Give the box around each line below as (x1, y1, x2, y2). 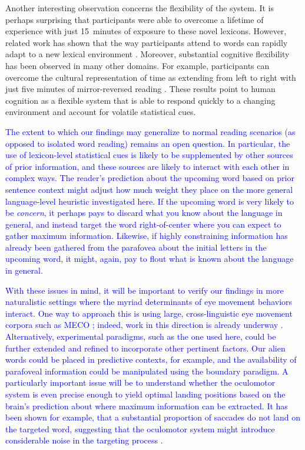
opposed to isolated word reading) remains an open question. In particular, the (5, 137, 290, 149)
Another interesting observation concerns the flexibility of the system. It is (5, 2, 274, 14)
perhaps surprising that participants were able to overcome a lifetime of (5, 13, 264, 25)
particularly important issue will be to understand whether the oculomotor (5, 376, 276, 389)
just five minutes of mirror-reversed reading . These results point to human (5, 83, 276, 95)
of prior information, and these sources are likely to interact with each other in (5, 160, 290, 172)
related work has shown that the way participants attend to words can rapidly (5, 36, 288, 48)
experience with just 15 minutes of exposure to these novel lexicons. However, (5, 25, 287, 37)
